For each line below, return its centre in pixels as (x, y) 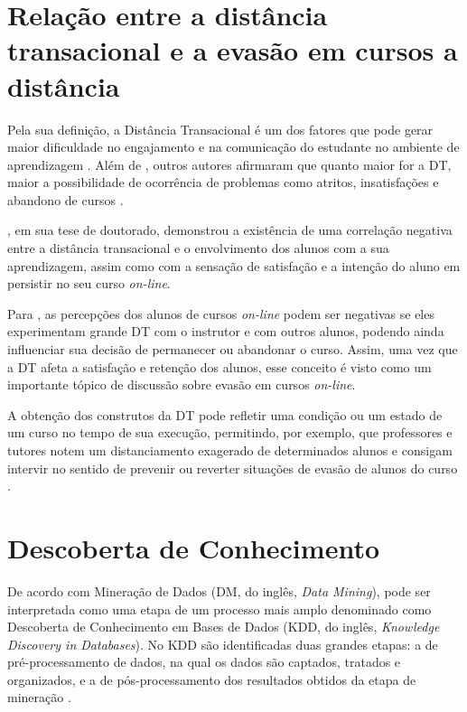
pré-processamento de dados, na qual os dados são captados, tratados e (204, 662)
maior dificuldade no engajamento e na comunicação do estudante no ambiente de (233, 147)
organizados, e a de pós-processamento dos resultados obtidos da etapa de (212, 679)
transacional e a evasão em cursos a (233, 50)
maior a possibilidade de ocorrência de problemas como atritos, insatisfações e (223, 182)
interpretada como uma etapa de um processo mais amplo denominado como (219, 609)
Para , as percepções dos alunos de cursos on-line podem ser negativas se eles (221, 313)
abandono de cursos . (65, 199)
